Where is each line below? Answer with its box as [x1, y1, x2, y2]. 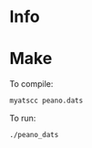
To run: [9, 112, 36, 123]
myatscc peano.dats [9, 96, 84, 106]
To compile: [9, 79, 54, 90]
